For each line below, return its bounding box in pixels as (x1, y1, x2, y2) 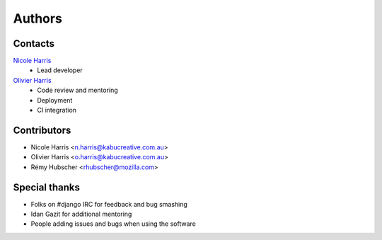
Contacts (13, 38, 55, 50)
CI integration (37, 106, 77, 115)
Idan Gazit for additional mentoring (30, 210, 132, 218)
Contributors (13, 124, 71, 136)
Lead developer (37, 66, 83, 74)
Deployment (37, 96, 73, 104)
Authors (13, 11, 63, 26)
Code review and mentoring (37, 86, 118, 95)
